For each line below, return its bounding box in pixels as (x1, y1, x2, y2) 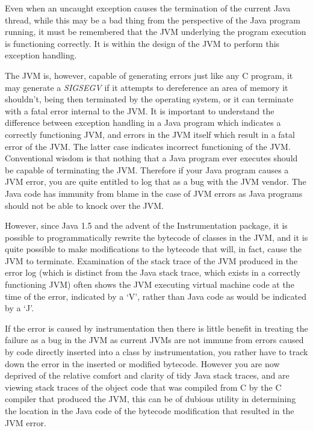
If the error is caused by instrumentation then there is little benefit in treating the (5, 321, 308, 334)
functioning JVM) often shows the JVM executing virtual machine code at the (5, 278, 294, 291)
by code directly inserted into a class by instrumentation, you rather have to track (5, 346, 308, 358)
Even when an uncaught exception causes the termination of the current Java (5, 2, 291, 14)
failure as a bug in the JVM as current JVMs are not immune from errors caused (5, 333, 304, 346)
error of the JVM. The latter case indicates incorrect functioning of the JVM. (5, 140, 291, 152)
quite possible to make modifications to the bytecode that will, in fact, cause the (5, 243, 302, 255)
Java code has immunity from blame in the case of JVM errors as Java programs (5, 187, 303, 199)
